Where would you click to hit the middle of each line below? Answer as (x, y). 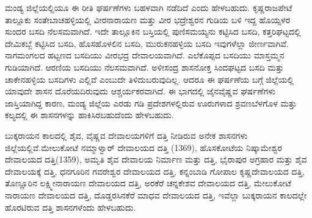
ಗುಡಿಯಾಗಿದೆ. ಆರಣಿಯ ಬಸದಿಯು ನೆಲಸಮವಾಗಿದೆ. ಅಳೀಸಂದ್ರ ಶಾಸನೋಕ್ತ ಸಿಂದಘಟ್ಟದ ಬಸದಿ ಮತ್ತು (144, 67)
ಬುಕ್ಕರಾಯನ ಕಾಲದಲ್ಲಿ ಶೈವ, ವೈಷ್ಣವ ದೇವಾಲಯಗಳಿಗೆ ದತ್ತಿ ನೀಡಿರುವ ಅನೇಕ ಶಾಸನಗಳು (126, 135)
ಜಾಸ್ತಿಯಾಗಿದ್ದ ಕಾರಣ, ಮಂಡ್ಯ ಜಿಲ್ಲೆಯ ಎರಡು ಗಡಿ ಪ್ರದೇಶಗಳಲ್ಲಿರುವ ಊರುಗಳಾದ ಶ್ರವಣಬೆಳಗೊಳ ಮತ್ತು (151, 103)
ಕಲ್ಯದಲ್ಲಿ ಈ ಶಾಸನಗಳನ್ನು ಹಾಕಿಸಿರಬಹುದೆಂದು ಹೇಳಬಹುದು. (89, 115)
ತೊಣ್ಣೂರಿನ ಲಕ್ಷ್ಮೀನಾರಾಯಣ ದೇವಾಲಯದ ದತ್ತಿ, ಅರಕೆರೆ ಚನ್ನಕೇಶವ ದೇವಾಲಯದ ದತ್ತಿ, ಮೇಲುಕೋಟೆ (148, 183)
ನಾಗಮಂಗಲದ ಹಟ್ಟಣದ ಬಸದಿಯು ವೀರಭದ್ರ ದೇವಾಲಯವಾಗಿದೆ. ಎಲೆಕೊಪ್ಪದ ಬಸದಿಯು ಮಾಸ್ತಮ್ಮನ (145, 55)
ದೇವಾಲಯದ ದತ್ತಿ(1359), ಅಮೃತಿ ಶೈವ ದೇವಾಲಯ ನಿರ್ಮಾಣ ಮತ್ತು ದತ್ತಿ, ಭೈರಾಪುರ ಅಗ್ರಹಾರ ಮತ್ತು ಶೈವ (156, 159)
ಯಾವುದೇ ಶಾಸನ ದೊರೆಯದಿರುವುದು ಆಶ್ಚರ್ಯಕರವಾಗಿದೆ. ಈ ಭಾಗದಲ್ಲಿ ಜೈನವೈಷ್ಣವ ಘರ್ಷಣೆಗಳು (140, 91)
